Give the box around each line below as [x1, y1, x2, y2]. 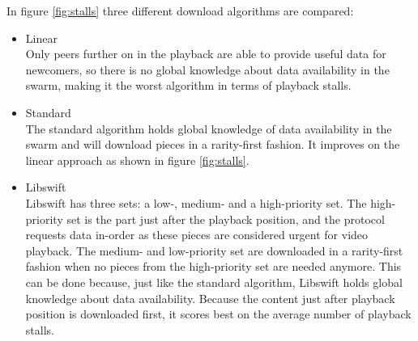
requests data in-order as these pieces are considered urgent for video [25, 226, 369, 243]
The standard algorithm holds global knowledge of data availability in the [25, 120, 392, 137]
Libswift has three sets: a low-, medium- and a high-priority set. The [25, 194, 367, 211]
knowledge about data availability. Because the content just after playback [25, 289, 395, 306]
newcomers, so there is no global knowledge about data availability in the [25, 61, 390, 78]
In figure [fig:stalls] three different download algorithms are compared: [6, 2, 354, 19]
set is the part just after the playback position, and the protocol [66, 210, 385, 227]
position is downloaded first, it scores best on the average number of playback [25, 305, 412, 322]
